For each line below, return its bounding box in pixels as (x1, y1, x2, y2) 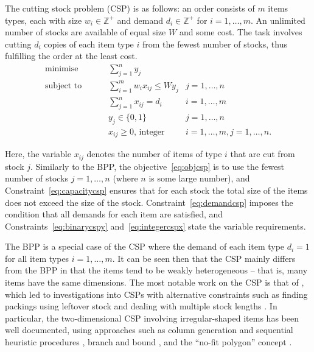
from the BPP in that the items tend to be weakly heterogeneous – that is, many (5, 264, 308, 276)
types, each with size (5, 13, 82, 26)
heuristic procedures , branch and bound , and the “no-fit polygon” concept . (5, 336, 292, 348)
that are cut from (230, 147, 295, 160)
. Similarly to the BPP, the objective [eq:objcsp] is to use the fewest (30, 160, 285, 172)
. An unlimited (251, 13, 305, 26)
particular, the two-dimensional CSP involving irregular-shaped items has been (5, 311, 299, 324)
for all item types (5, 252, 69, 264)
